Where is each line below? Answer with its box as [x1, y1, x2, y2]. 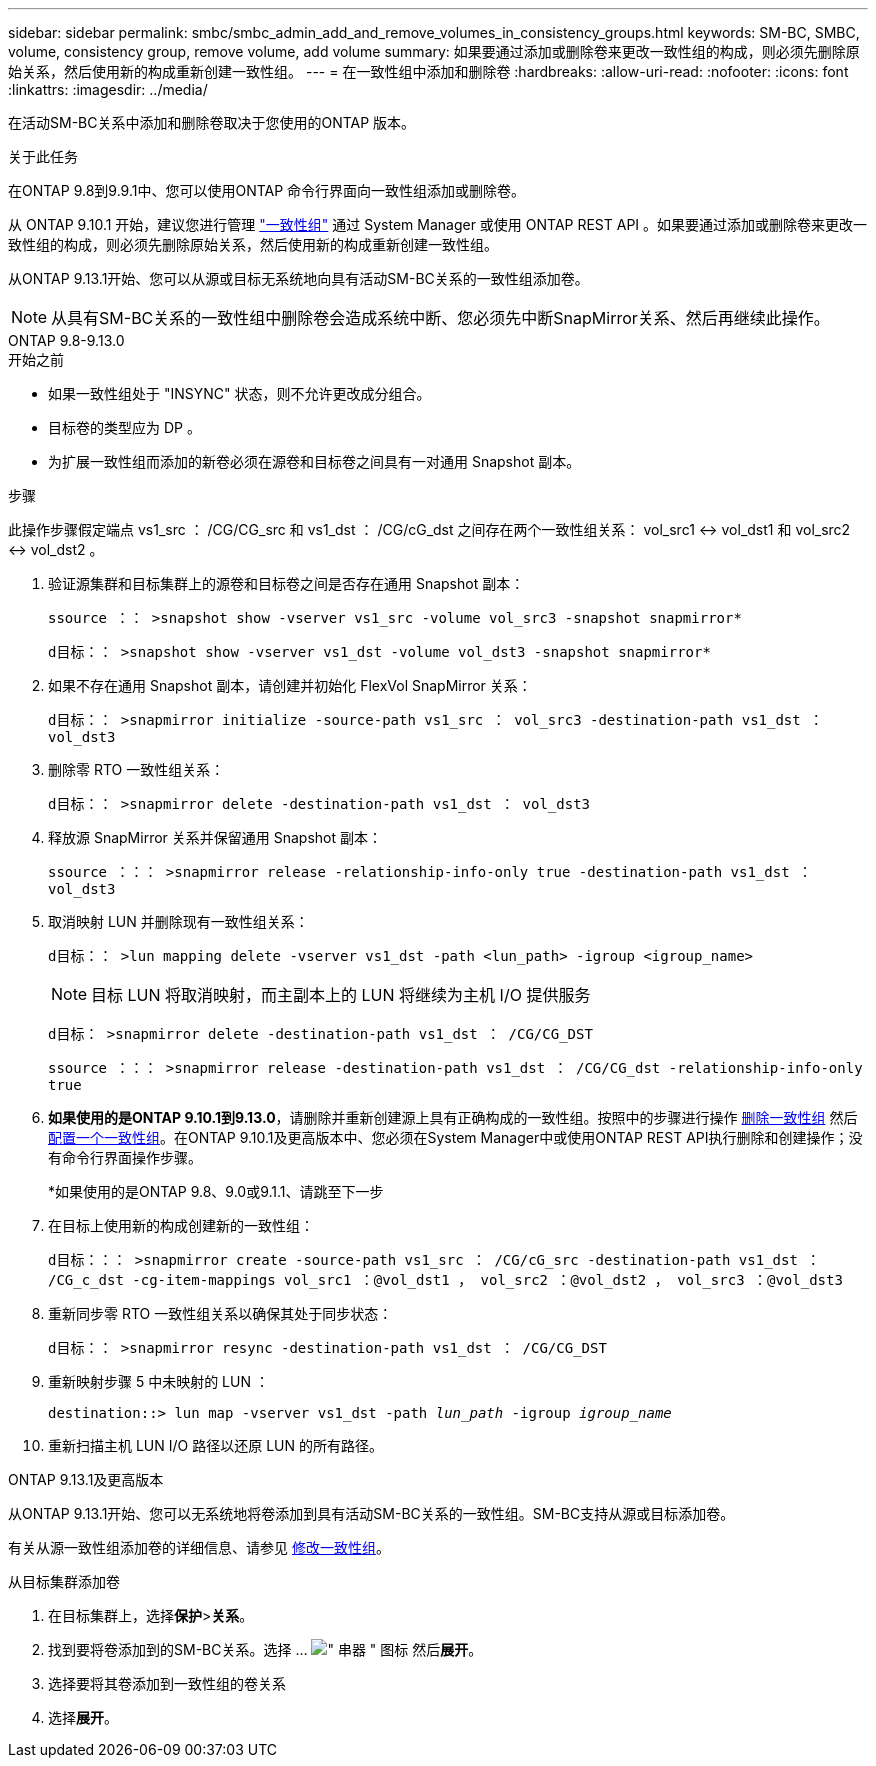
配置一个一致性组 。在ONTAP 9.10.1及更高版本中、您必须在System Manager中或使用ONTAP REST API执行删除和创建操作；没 [48, 1129, 863, 1146]
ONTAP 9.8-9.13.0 [8, 332, 125, 349]
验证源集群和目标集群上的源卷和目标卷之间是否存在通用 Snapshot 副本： [48, 575, 525, 592]
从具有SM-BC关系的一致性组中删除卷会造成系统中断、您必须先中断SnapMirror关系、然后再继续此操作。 [51, 308, 830, 328]
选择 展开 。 [48, 1709, 118, 1726]
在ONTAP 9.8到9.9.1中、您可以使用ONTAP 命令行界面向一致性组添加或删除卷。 [8, 182, 526, 199]
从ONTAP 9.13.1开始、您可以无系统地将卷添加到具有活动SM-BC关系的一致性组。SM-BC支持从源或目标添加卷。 [8, 1505, 735, 1522]
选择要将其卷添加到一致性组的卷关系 [48, 1675, 286, 1692]
